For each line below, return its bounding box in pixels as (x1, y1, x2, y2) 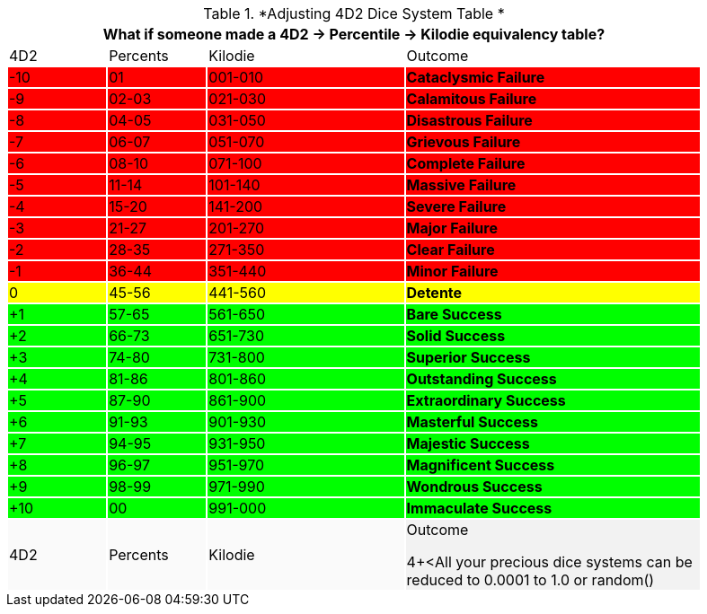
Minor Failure (406, 262, 499, 280)
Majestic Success (406, 434, 530, 452)
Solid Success (406, 327, 506, 345)
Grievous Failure (406, 133, 521, 151)
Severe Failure (406, 197, 507, 215)
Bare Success (406, 305, 502, 323)
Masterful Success (406, 413, 538, 431)
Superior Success (406, 348, 531, 366)
